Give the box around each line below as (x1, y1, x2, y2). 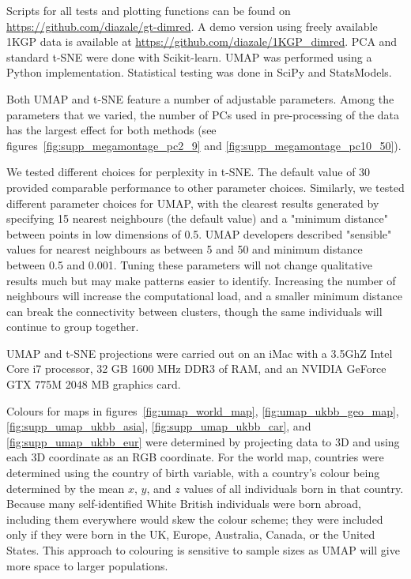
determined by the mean (6, 479, 125, 496)
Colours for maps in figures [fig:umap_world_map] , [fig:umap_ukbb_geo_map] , (6, 402, 399, 419)
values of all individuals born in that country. (183, 479, 404, 496)
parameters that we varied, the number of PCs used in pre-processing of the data (6, 106, 400, 122)
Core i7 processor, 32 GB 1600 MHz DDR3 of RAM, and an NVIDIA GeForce (6, 360, 386, 377)
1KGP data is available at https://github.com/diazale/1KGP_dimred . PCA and (6, 33, 398, 50)
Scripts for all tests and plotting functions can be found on (6, 2, 291, 18)
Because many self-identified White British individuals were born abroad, (6, 495, 361, 512)
